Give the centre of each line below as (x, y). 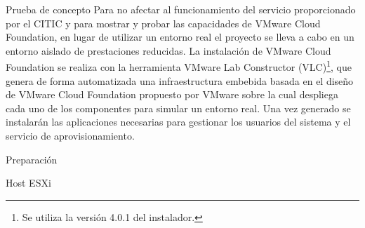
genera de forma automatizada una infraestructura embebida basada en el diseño (180, 80)
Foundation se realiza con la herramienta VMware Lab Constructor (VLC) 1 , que (179, 66)
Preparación (32, 159)
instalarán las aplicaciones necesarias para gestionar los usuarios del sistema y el (178, 122)
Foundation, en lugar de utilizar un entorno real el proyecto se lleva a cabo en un (180, 37)
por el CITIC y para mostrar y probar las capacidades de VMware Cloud (163, 23)
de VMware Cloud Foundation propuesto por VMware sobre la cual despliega (172, 94)
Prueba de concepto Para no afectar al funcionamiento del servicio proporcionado (181, 9)
